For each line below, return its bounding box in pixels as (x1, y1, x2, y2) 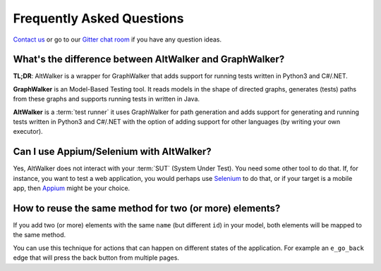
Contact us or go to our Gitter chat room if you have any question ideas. (13, 35, 222, 44)
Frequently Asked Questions (13, 11, 184, 26)
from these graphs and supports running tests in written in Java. (13, 95, 200, 103)
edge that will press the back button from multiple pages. (13, 253, 180, 262)
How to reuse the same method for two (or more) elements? (13, 202, 281, 214)
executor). (13, 127, 43, 136)
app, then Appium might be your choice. (13, 184, 131, 193)
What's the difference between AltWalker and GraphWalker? (13, 53, 285, 65)
